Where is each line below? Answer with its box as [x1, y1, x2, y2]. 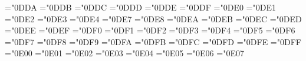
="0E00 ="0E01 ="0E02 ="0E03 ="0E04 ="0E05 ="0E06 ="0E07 [5, 47, 244, 59]
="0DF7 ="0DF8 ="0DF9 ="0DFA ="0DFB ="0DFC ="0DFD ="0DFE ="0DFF [5, 35, 301, 48]
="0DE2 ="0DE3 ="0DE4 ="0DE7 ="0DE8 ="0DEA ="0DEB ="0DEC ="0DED [5, 12, 302, 25]
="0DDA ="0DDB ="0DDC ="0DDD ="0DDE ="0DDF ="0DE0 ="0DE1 [5, 1, 276, 13]
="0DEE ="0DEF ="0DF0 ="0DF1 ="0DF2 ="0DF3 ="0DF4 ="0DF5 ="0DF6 [5, 24, 295, 36]
